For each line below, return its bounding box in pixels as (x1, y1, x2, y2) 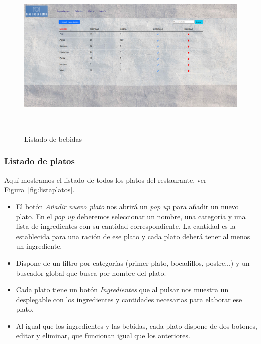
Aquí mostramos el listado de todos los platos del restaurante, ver (4, 174, 207, 185)
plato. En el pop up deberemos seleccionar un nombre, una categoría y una (16, 211, 246, 221)
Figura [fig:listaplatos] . (4, 184, 75, 195)
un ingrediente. (16, 241, 62, 251)
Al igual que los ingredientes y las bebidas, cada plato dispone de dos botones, (16, 320, 257, 331)
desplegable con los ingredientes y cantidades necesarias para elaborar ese (16, 294, 242, 304)
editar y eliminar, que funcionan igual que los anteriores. (16, 330, 190, 341)
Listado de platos (4, 155, 75, 167)
